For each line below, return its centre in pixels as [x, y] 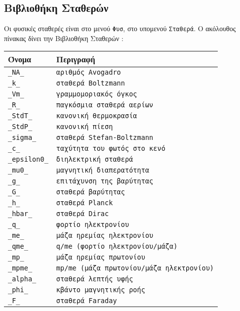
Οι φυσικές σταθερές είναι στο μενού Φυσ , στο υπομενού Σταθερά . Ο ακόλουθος [120, 28]
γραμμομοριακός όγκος [97, 94]
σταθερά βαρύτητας [90, 192]
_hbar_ [20, 214]
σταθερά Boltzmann [90, 83]
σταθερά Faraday [86, 301]
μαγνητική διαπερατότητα [103, 170]
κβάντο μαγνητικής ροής [100, 290]
